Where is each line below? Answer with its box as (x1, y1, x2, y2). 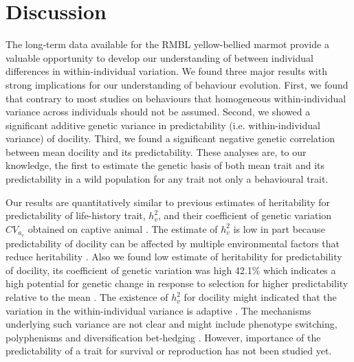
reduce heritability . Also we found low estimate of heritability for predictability (5, 249, 342, 264)
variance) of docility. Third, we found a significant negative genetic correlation (5, 131, 335, 146)
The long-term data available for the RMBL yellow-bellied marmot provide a (5, 37, 329, 52)
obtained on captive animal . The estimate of (27, 221, 218, 236)
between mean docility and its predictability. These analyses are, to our (5, 144, 307, 159)
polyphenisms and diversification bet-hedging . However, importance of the (5, 330, 321, 344)
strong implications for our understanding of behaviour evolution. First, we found (5, 77, 349, 91)
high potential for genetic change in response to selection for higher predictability (5, 276, 349, 291)
